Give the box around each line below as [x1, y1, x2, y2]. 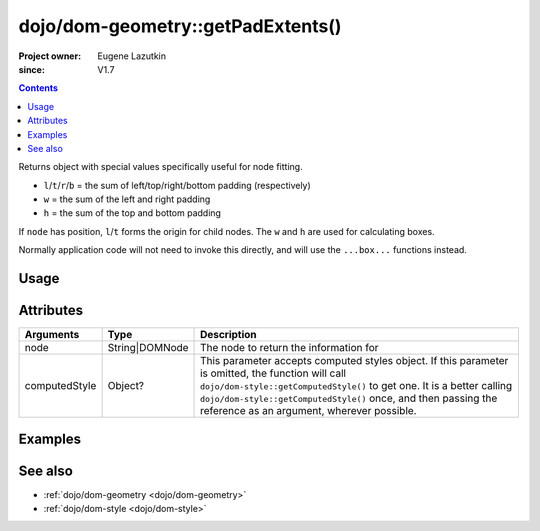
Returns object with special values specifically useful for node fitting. [18, 161, 304, 173]
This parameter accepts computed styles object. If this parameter [200, 354, 509, 368]
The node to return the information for [200, 341, 379, 355]
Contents [18, 82, 59, 94]
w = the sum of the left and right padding [43, 193, 211, 205]
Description [200, 328, 257, 342]
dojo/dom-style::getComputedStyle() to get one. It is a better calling [200, 379, 513, 393]
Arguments [24, 328, 80, 342]
